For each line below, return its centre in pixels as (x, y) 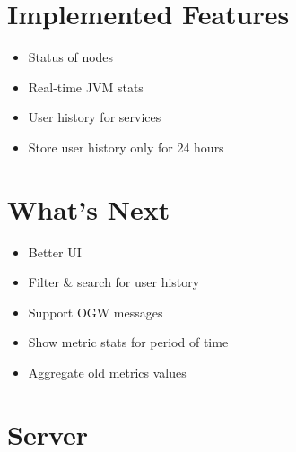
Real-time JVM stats (86, 87)
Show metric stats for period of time (128, 342)
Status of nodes (71, 57)
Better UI (55, 252)
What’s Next (89, 209)
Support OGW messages (96, 312)
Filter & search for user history (114, 282)
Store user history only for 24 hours (126, 147)
